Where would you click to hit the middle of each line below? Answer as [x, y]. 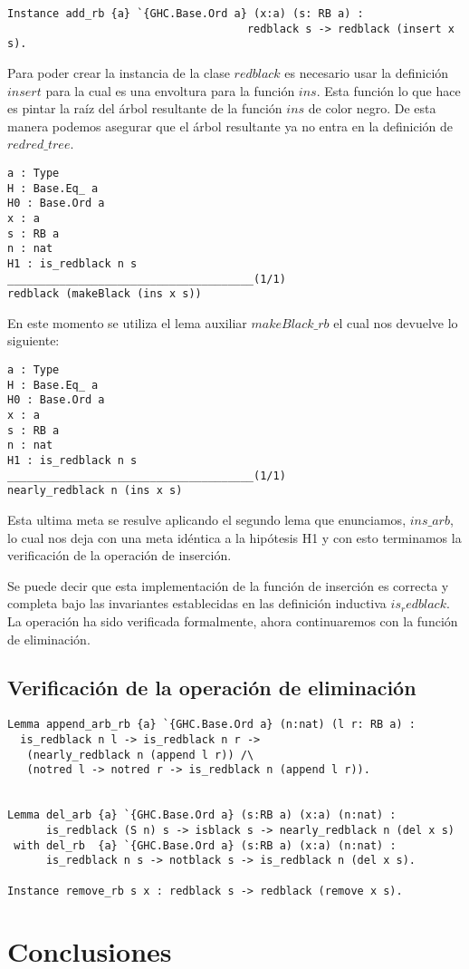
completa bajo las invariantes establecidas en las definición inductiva [197, 603]
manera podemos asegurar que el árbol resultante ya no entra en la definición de [230, 126]
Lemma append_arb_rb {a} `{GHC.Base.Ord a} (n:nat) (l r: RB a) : [212, 725]
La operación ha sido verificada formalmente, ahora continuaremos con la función [233, 620]
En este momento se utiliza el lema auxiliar [127, 322]
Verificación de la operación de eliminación [212, 688]
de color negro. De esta [372, 108]
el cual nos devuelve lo [396, 322]
